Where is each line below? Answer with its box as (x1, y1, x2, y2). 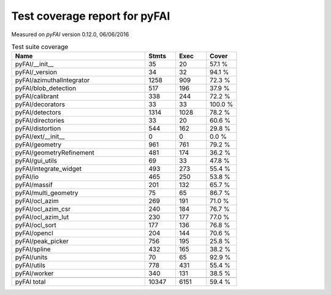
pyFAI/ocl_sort (15, 221, 56, 229)
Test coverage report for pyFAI (11, 9, 170, 23)
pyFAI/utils (15, 261, 46, 270)
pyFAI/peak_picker (15, 237, 69, 245)
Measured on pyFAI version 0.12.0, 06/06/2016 (11, 31, 129, 38)
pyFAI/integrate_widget (15, 164, 82, 173)
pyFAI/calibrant (15, 92, 59, 101)
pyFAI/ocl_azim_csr (15, 205, 70, 213)
